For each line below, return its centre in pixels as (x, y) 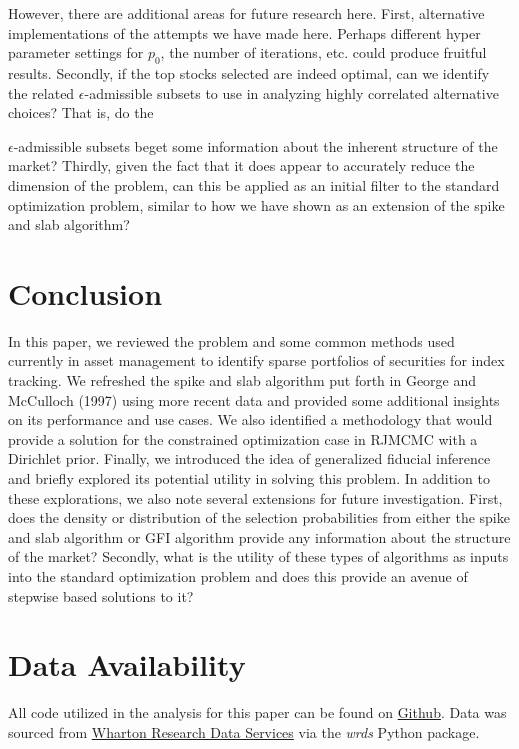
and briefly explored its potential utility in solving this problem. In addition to (249, 478)
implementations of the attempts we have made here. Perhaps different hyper (244, 32)
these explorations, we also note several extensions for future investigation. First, (255, 497)
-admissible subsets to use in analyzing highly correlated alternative (291, 92)
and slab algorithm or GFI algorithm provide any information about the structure (259, 536)
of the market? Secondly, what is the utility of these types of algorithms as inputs (258, 556)
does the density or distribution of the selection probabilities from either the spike (259, 517)
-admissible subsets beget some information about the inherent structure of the (255, 145)
